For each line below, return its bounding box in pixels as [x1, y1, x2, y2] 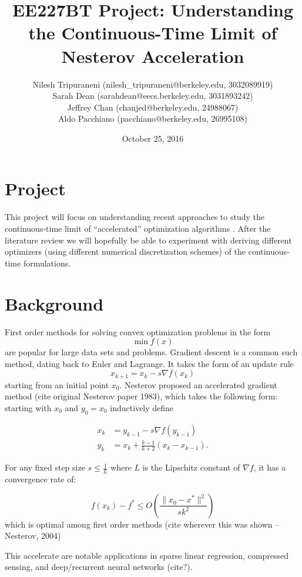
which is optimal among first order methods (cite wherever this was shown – [5, 518, 280, 530]
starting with [5, 401, 52, 413]
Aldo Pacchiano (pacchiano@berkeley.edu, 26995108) [58, 112, 247, 125]
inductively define [110, 401, 174, 413]
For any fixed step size [5, 461, 85, 473]
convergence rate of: [5, 472, 76, 485]
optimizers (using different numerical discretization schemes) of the [5, 245, 246, 258]
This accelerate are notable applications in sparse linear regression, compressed [5, 549, 289, 561]
